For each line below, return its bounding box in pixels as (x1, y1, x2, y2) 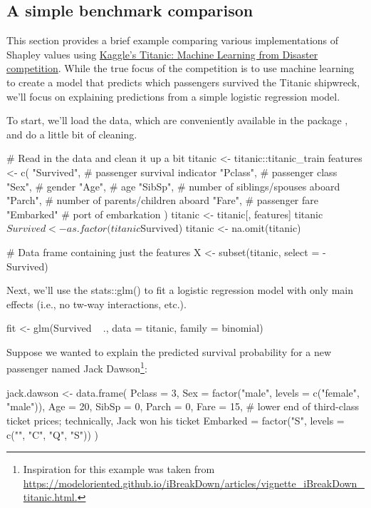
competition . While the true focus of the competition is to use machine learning (6, 61, 355, 76)
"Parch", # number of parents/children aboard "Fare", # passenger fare (6, 193, 319, 208)
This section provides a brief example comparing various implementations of (6, 33, 339, 48)
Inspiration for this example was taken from (23, 462, 215, 477)
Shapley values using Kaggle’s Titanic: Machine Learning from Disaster (6, 46, 318, 61)
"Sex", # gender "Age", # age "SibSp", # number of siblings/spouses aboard (6, 178, 340, 193)
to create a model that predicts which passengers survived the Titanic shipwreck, (6, 74, 360, 89)
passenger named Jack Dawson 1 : (6, 359, 147, 376)
